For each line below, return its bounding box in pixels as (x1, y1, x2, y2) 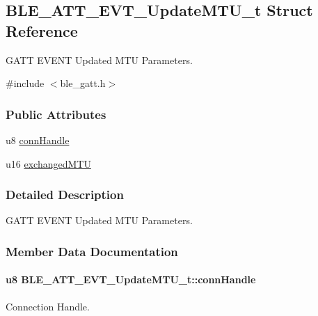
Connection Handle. (6, 299, 90, 313)
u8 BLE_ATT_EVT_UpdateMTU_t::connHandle (6, 272, 256, 287)
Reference (6, 19, 78, 41)
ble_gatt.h (60, 76, 106, 90)
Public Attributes (6, 105, 106, 123)
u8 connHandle (6, 133, 70, 147)
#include (6, 76, 45, 90)
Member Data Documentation (6, 242, 178, 260)
